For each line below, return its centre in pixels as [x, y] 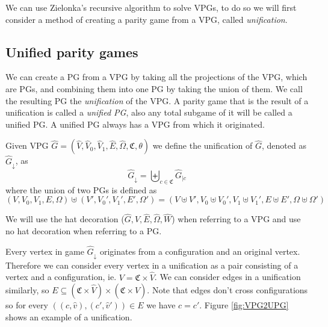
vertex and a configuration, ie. [61, 277]
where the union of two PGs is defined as [81, 189]
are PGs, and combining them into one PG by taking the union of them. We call [154, 88]
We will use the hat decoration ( [65, 219]
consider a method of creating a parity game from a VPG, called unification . [147, 19]
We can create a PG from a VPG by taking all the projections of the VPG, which [156, 77]
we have [161, 305]
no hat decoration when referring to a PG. [84, 230]
